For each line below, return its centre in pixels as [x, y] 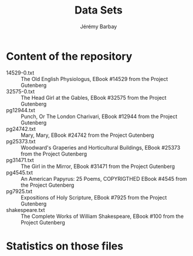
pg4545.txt [20, 172]
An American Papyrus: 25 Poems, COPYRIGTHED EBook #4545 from [104, 178]
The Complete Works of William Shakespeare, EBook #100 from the [102, 216]
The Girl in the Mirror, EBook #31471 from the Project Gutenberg [98, 166]
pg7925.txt [19, 191]
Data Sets [99, 10]
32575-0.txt [21, 91]
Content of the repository [69, 56]
